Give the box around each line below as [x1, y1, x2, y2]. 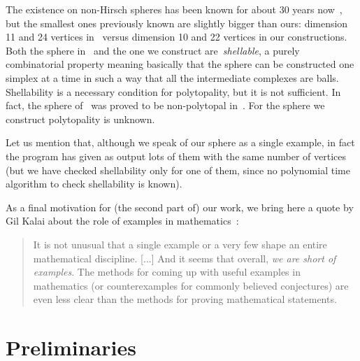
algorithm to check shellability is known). [6, 176, 182, 191]
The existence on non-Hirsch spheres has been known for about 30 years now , [6, 2, 343, 16]
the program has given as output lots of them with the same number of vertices [6, 148, 347, 163]
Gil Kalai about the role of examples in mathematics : [6, 213, 239, 228]
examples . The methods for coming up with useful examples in [33, 264, 301, 279]
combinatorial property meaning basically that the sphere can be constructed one [6, 57, 354, 71]
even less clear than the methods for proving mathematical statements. [33, 292, 337, 306]
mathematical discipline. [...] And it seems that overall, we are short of [33, 250, 336, 265]
